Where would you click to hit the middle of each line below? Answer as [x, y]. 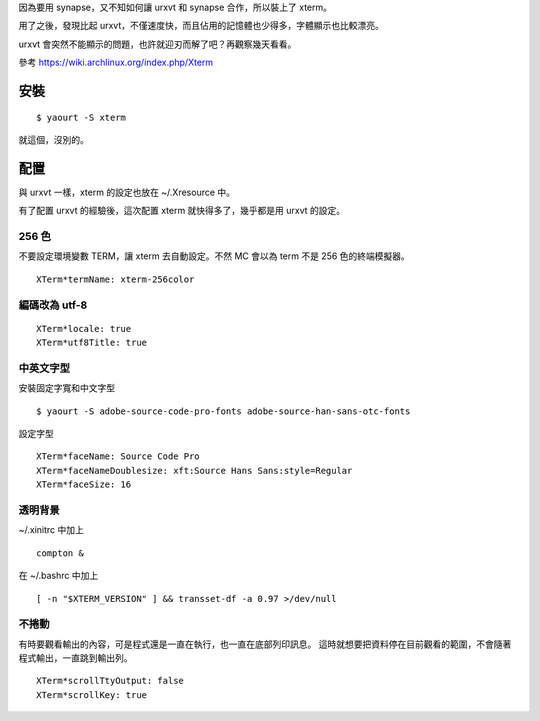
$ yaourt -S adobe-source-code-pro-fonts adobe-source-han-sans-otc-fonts [223, 411]
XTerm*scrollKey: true [92, 694]
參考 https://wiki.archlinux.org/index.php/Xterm [116, 62]
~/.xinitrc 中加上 [51, 530]
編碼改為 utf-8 [53, 305]
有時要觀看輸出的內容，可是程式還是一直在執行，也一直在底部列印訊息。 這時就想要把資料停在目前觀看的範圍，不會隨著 [265, 644]
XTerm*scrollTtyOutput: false [110, 681]
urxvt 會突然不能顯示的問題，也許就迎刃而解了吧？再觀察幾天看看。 [157, 44]
